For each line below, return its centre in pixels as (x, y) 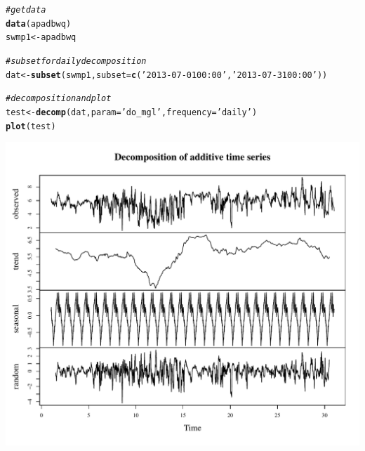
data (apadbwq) (39, 24)
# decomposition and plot (59, 99)
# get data (26, 10)
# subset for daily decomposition (76, 61)
